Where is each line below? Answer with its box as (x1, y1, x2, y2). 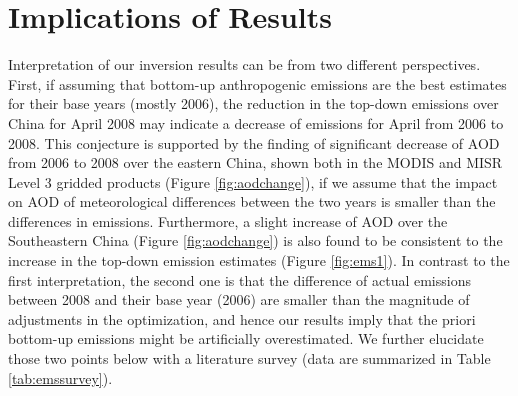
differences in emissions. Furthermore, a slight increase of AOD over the (8, 210, 448, 231)
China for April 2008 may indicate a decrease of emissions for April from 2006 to (8, 112, 504, 133)
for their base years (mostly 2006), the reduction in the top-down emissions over (8, 93, 499, 114)
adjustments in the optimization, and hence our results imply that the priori (8, 308, 476, 329)
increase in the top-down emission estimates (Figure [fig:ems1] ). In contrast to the (8, 250, 510, 271)
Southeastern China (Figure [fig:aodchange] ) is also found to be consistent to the (8, 230, 503, 251)
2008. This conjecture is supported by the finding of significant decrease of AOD (8, 132, 500, 153)
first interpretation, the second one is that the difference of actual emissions (8, 269, 471, 290)
